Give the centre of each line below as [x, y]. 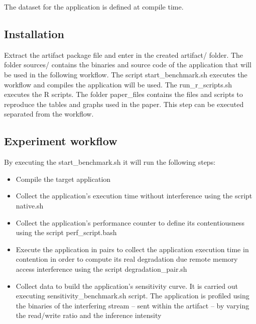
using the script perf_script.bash [66, 232]
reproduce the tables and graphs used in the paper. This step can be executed [124, 104]
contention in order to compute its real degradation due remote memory [127, 259]
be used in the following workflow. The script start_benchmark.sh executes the [126, 74]
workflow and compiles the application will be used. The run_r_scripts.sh [118, 84]
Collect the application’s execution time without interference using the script [134, 196]
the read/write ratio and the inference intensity [89, 315]
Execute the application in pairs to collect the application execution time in [132, 249]
